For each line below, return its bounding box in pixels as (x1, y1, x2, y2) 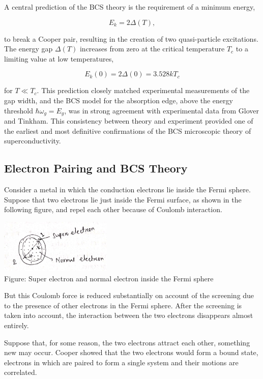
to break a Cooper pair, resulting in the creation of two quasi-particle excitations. (4, 33, 258, 44)
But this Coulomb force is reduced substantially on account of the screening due (4, 290, 254, 301)
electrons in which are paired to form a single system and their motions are (4, 357, 239, 367)
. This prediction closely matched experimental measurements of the (37, 85, 250, 96)
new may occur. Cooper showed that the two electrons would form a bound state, (4, 347, 258, 358)
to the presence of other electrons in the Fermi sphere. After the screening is (4, 300, 242, 310)
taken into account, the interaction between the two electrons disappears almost (4, 310, 253, 320)
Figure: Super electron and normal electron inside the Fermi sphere (4, 273, 214, 283)
